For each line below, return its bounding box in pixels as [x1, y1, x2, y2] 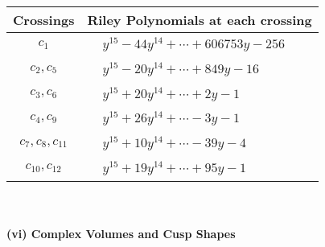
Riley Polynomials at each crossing [87, 10, 312, 29]
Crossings [13, 10, 75, 29]
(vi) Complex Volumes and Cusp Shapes [6, 225, 236, 242]
